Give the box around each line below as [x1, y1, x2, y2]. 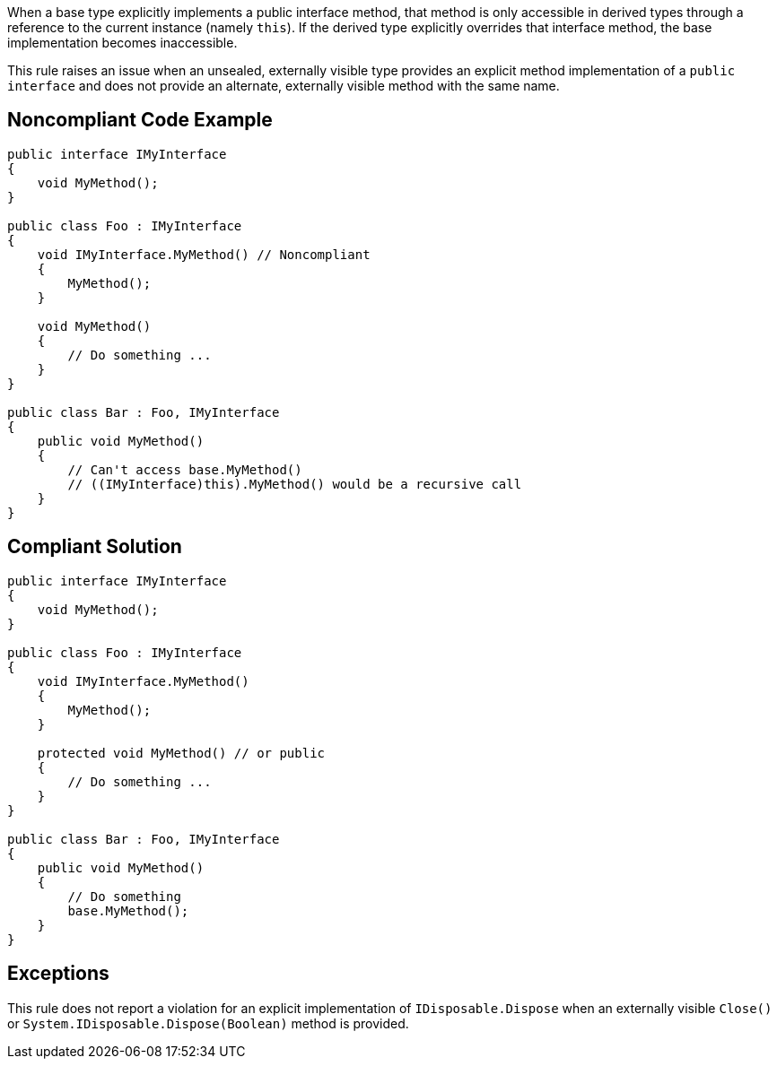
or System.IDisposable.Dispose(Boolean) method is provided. [7, 1015, 409, 1031]
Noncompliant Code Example [7, 108, 273, 132]
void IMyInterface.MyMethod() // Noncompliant [37, 247, 371, 262]
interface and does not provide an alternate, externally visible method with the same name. [7, 78, 560, 93]
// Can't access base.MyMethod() [67, 462, 302, 477]
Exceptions [7, 962, 109, 985]
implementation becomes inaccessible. [7, 35, 238, 50]
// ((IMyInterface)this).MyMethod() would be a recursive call [67, 476, 522, 491]
